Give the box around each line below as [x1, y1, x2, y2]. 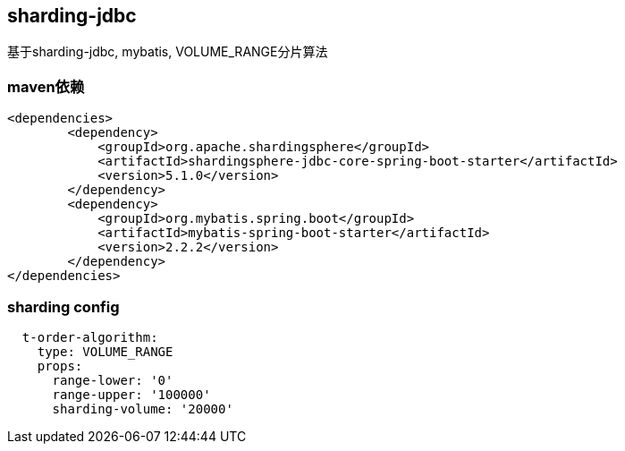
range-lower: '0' [52, 372, 173, 387]
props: [37, 358, 83, 373]
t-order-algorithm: [21, 329, 158, 345]
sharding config [7, 297, 120, 316]
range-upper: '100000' [52, 387, 211, 402]
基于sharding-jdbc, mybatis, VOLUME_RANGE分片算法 [7, 44, 328, 60]
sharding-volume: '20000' [52, 401, 233, 416]
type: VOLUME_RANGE [37, 344, 173, 359]
